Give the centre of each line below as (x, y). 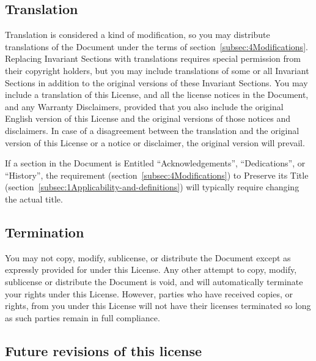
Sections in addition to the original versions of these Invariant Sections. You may (156, 82)
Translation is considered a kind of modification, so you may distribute (138, 35)
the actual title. (34, 199)
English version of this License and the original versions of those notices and (148, 118)
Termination (45, 232)
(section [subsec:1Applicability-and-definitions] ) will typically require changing (152, 187)
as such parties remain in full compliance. (83, 317)
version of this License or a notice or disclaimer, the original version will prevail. (155, 142)
